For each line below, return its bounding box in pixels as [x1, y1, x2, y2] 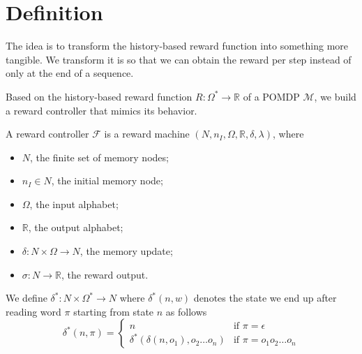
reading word [6, 304, 61, 318]
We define [6, 290, 47, 305]
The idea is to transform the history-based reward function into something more [6, 38, 349, 53]
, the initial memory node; [51, 173, 163, 188]
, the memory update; [80, 244, 173, 258]
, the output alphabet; [28, 220, 123, 235]
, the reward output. [61, 267, 149, 281]
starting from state [73, 304, 154, 318]
